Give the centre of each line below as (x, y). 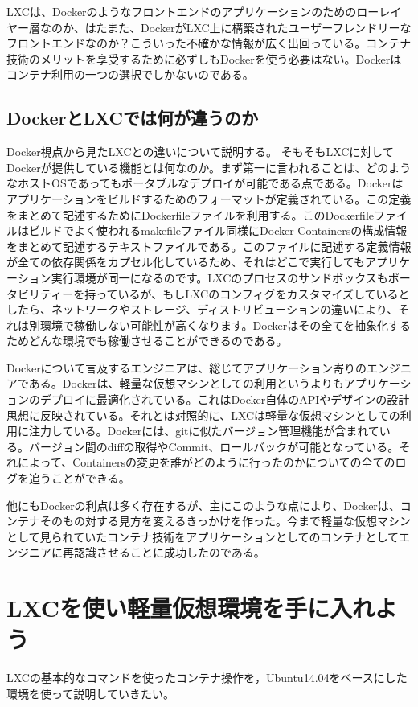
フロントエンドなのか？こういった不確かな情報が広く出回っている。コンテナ (209, 43)
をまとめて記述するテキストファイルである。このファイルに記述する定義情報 (209, 246)
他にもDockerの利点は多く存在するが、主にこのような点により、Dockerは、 (203, 505)
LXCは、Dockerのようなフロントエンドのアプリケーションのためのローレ (199, 11)
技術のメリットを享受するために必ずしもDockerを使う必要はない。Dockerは (204, 58)
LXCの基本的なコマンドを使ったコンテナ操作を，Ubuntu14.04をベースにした (207, 678)
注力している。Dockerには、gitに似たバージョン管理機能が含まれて (204, 431)
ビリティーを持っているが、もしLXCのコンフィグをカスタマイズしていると (213, 293)
